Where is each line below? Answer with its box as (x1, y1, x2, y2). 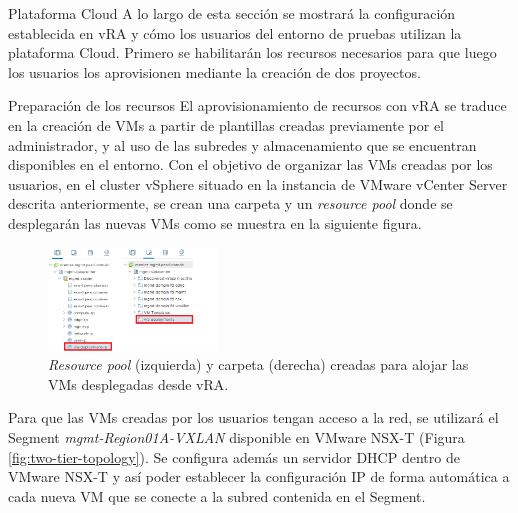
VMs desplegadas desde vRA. (48, 373, 229, 394)
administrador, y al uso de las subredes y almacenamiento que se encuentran (8, 134, 477, 155)
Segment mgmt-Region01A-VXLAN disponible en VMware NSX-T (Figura (8, 426, 465, 447)
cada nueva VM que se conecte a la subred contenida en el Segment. (8, 485, 426, 506)
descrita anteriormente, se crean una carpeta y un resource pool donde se (8, 193, 453, 214)
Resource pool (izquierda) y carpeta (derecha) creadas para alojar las (48, 354, 469, 375)
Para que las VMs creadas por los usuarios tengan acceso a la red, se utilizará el (8, 407, 499, 428)
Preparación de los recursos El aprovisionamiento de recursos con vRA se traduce (8, 95, 507, 116)
